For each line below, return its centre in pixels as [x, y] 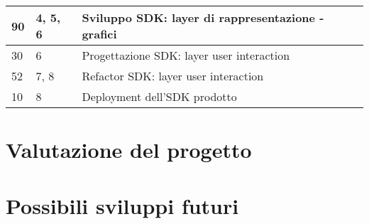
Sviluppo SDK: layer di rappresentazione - [203, 17]
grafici [99, 34]
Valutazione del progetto [129, 150]
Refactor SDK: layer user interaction [173, 76]
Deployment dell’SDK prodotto [159, 96]
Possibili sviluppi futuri [122, 205]
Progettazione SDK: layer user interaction [186, 55]
